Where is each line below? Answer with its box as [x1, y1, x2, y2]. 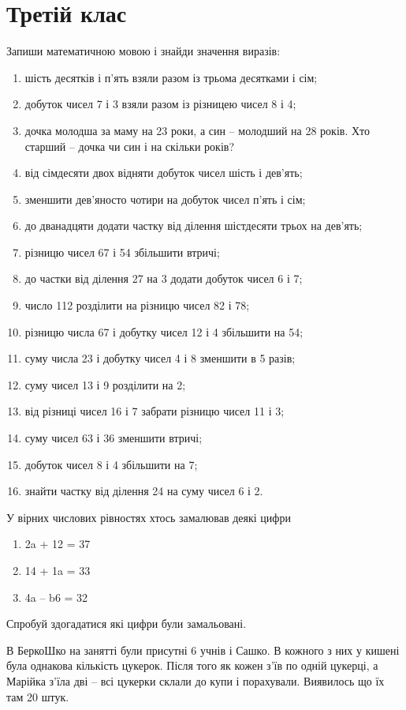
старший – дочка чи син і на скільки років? [24, 137, 234, 154]
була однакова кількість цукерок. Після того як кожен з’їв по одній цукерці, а [6, 657, 378, 674]
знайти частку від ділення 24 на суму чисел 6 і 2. [24, 483, 263, 499]
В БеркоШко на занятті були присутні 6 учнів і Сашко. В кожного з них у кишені [6, 641, 400, 658]
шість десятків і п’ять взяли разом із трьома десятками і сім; [24, 69, 318, 85]
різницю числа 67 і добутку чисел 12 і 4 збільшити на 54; [24, 323, 304, 340]
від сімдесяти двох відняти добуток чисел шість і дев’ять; [24, 164, 303, 181]
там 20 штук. [6, 688, 69, 704]
